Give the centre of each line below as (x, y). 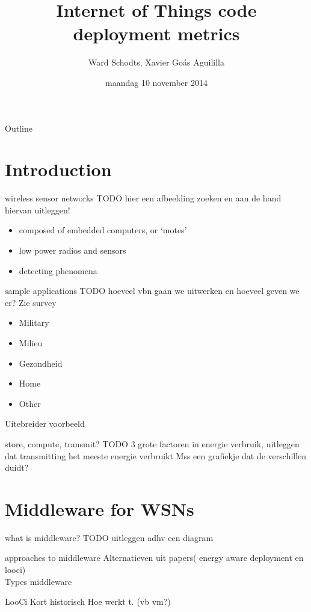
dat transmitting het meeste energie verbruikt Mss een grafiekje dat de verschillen (156, 455)
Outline (19, 128)
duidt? (17, 467)
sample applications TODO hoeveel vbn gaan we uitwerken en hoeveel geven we (152, 291)
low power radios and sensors (72, 250)
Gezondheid (41, 363)
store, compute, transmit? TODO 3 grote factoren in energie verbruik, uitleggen (152, 443)
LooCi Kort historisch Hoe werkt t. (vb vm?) (88, 601)
